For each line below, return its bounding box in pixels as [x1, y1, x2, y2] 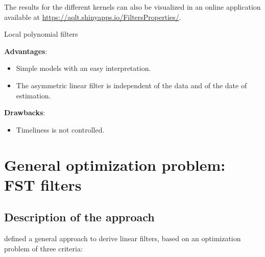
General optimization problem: [4, 154, 226, 175]
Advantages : [4, 45, 47, 56]
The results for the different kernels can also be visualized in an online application [4, 2, 261, 12]
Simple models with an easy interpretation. [16, 63, 151, 73]
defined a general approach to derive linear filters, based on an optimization [4, 233, 241, 244]
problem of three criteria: [4, 243, 83, 253]
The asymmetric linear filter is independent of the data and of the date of [16, 80, 247, 90]
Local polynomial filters [4, 29, 78, 39]
